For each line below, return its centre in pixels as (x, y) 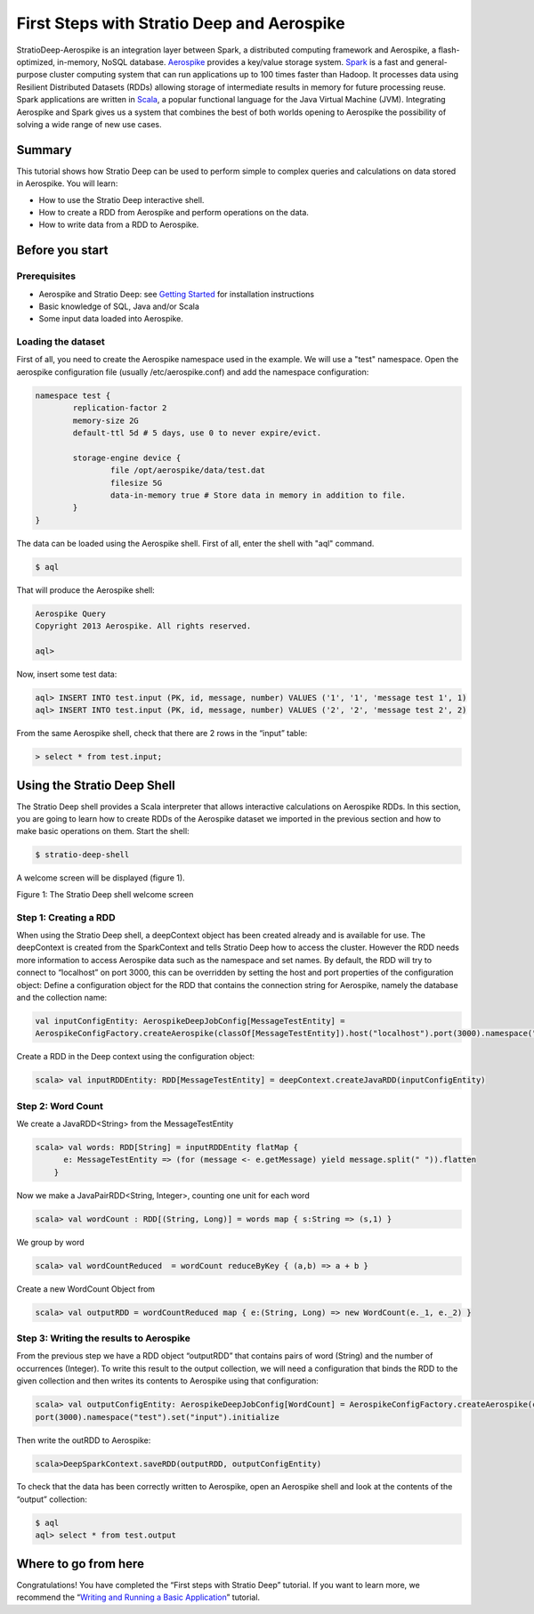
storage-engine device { (127, 458)
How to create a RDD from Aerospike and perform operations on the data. (174, 212)
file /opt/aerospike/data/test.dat (188, 470)
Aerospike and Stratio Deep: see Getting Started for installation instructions (177, 294)
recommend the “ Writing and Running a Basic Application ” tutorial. (138, 1597)
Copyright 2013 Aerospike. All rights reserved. (143, 626)
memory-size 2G (106, 420)
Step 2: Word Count (60, 1106)
